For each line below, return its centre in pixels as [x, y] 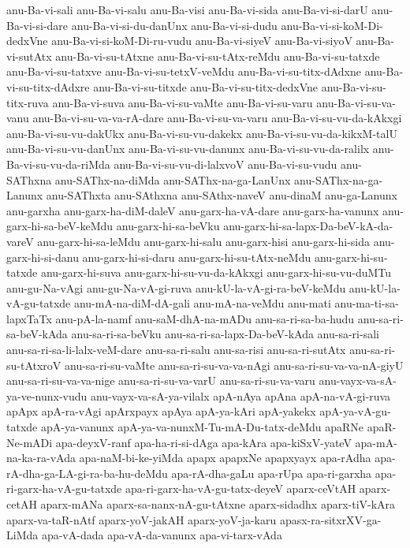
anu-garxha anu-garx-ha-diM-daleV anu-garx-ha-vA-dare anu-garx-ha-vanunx [193, 210]
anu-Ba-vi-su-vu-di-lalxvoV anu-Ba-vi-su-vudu [225, 164]
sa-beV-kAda [37, 334]
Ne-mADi [30, 442]
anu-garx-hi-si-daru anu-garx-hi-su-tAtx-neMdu [197, 257]
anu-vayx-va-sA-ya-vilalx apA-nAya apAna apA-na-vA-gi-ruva [240, 395]
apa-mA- [376, 442]
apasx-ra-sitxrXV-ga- [330, 519]
